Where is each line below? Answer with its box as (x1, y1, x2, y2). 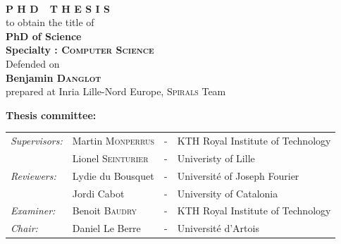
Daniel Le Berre (72, 221, 141, 236)
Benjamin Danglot (6, 70, 101, 85)
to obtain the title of (6, 15, 94, 30)
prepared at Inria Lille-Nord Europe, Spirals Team (6, 84, 226, 99)
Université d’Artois (177, 221, 259, 236)
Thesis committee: (6, 107, 97, 122)
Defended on (6, 56, 60, 71)
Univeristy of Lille (177, 150, 255, 165)
